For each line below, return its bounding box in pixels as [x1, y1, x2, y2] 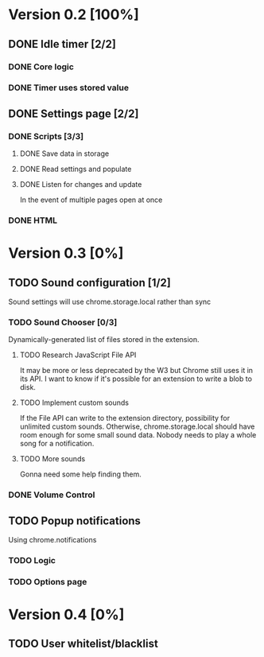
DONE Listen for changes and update [19, 180, 142, 189]
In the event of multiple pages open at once [19, 195, 163, 204]
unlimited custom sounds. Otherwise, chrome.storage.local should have [19, 422, 255, 431]
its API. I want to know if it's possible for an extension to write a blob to [19, 374, 253, 383]
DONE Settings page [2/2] [8, 107, 139, 120]
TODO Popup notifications [8, 514, 142, 527]
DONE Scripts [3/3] [8, 130, 84, 142]
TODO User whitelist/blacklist [8, 637, 159, 651]
